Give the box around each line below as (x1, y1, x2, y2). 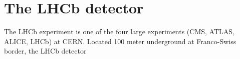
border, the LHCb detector (4, 46, 87, 56)
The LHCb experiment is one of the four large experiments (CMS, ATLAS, (4, 26, 234, 37)
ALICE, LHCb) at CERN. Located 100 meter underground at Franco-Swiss (4, 36, 236, 46)
